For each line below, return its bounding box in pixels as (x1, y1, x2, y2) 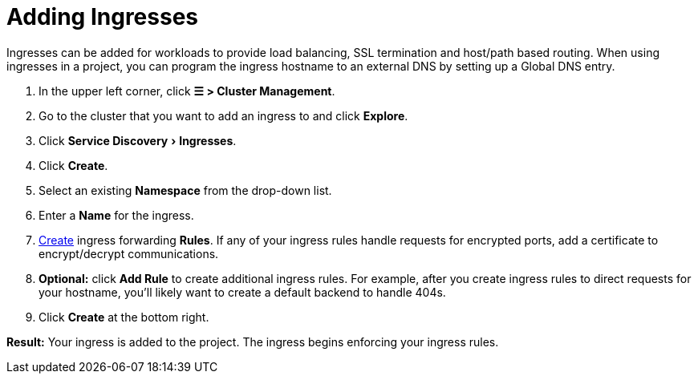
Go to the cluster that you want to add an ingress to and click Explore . (39, 108, 408, 123)
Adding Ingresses (6, 3, 199, 30)
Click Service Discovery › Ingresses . (39, 133, 237, 148)
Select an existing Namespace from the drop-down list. (39, 183, 332, 197)
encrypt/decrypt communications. (39, 246, 219, 261)
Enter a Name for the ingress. (39, 208, 194, 222)
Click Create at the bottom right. (39, 309, 209, 324)
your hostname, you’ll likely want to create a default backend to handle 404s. (39, 285, 446, 299)
